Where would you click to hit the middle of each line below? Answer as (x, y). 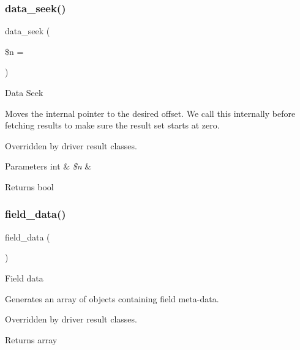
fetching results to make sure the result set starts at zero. (112, 125)
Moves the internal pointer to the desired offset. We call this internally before (150, 113)
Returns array (31, 339)
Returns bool (29, 186)
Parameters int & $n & (48, 166)
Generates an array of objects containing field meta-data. (112, 298)
